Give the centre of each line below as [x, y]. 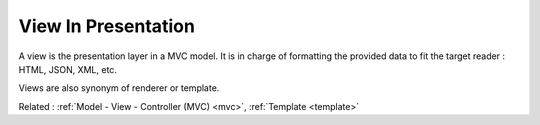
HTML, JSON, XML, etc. [67, 69]
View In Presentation [106, 26]
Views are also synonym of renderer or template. [119, 88]
